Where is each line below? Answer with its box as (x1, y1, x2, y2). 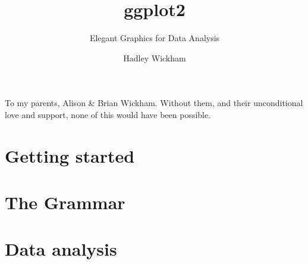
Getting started (5, 143, 135, 167)
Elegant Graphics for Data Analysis (89, 32, 220, 44)
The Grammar (5, 190, 125, 215)
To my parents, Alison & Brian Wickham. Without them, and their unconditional (5, 97, 303, 109)
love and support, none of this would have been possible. (5, 108, 211, 120)
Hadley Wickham (123, 51, 186, 64)
